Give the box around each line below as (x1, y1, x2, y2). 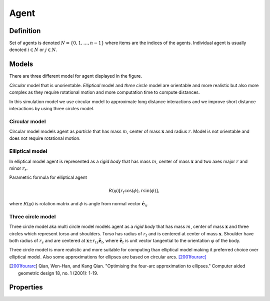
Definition (9, 27, 41, 35)
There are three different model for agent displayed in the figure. (9, 73, 142, 79)
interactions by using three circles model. (9, 105, 94, 111)
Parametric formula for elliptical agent (9, 174, 87, 180)
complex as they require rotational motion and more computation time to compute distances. (9, 89, 200, 95)
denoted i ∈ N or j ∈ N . (9, 47, 57, 53)
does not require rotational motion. (9, 135, 81, 141)
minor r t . (9, 165, 28, 172)
